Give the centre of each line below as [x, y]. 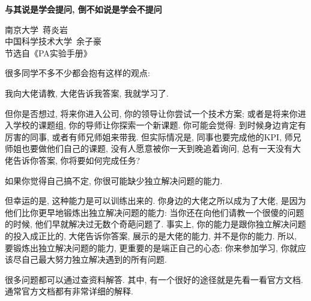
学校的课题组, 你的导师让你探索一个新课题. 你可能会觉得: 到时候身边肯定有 [159, 125]
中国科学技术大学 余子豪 [53, 41]
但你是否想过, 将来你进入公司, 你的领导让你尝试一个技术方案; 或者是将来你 [151, 113]
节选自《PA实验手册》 [48, 52]
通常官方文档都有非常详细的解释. [69, 291]
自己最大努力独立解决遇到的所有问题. [94, 259]
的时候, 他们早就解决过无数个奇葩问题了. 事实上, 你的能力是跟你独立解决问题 [155, 224]
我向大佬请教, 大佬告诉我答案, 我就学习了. [87, 93]
